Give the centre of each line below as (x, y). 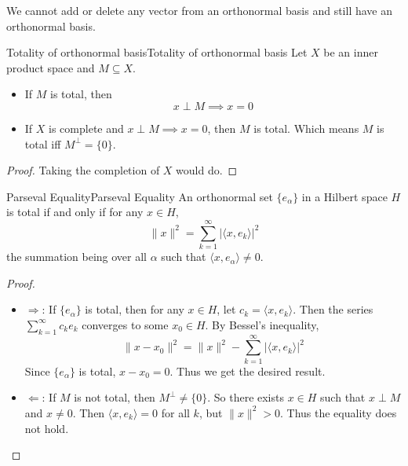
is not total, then (115, 397)
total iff (43, 143)
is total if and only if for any (75, 212)
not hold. (47, 428)
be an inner (351, 52)
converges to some (125, 324)
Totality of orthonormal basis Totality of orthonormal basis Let (157, 52)
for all (175, 412)
